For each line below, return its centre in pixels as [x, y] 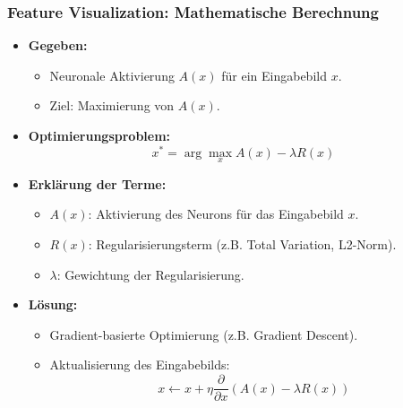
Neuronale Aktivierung [112, 75]
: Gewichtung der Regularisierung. [150, 274]
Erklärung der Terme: [97, 183]
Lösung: [53, 304]
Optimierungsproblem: [99, 135]
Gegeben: [58, 45]
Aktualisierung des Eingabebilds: [140, 365]
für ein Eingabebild [274, 75]
